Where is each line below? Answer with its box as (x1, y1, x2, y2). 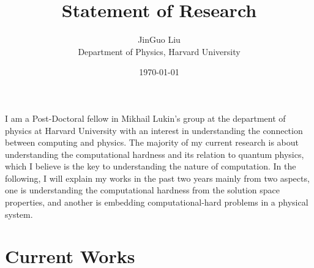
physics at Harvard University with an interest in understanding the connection (5, 124, 303, 136)
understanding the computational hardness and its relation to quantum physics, (5, 147, 304, 160)
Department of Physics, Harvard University (78, 45, 241, 58)
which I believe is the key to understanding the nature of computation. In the (5, 160, 296, 173)
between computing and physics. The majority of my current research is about (5, 136, 299, 149)
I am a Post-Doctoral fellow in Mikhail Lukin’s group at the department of (5, 111, 286, 124)
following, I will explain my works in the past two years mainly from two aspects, (5, 171, 310, 184)
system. (5, 207, 33, 220)
